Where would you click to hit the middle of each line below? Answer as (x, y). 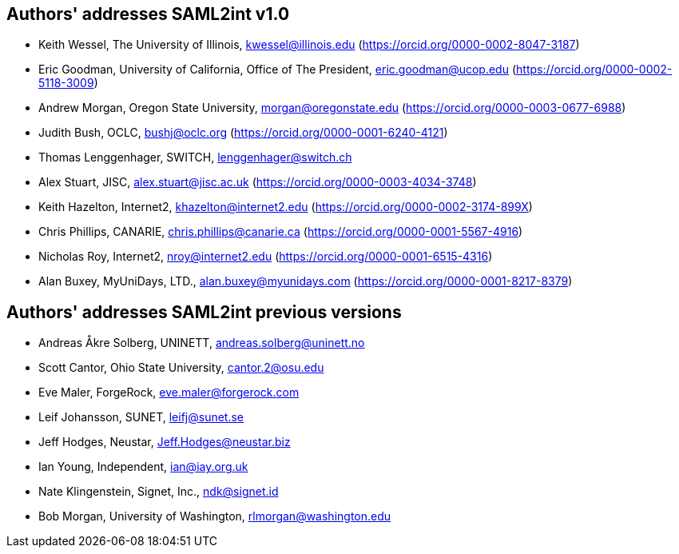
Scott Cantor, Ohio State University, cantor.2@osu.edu (181, 368)
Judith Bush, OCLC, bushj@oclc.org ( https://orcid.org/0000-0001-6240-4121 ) (243, 133)
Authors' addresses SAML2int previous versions (204, 312)
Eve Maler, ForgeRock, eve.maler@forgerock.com (169, 393)
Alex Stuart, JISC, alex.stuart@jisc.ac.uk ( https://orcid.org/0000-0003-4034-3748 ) (258, 182)
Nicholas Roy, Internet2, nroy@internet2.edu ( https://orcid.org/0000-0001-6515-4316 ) (266, 257)
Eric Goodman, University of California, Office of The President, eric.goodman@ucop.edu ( (278, 70)
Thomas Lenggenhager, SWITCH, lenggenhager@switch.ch (195, 157)
